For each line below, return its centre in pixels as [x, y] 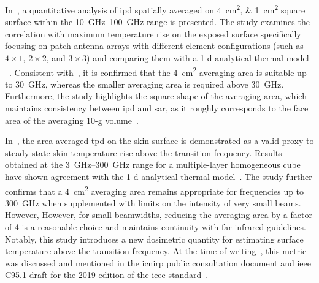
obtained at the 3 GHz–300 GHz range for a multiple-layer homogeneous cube [153, 164]
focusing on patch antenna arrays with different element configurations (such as [154, 46]
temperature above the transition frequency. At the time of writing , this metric [156, 251]
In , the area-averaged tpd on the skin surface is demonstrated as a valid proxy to [159, 141]
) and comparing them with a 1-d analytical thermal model [198, 58]
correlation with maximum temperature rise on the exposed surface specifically [153, 33]
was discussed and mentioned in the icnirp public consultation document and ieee [158, 262]
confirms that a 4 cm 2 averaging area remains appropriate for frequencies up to [155, 190]
